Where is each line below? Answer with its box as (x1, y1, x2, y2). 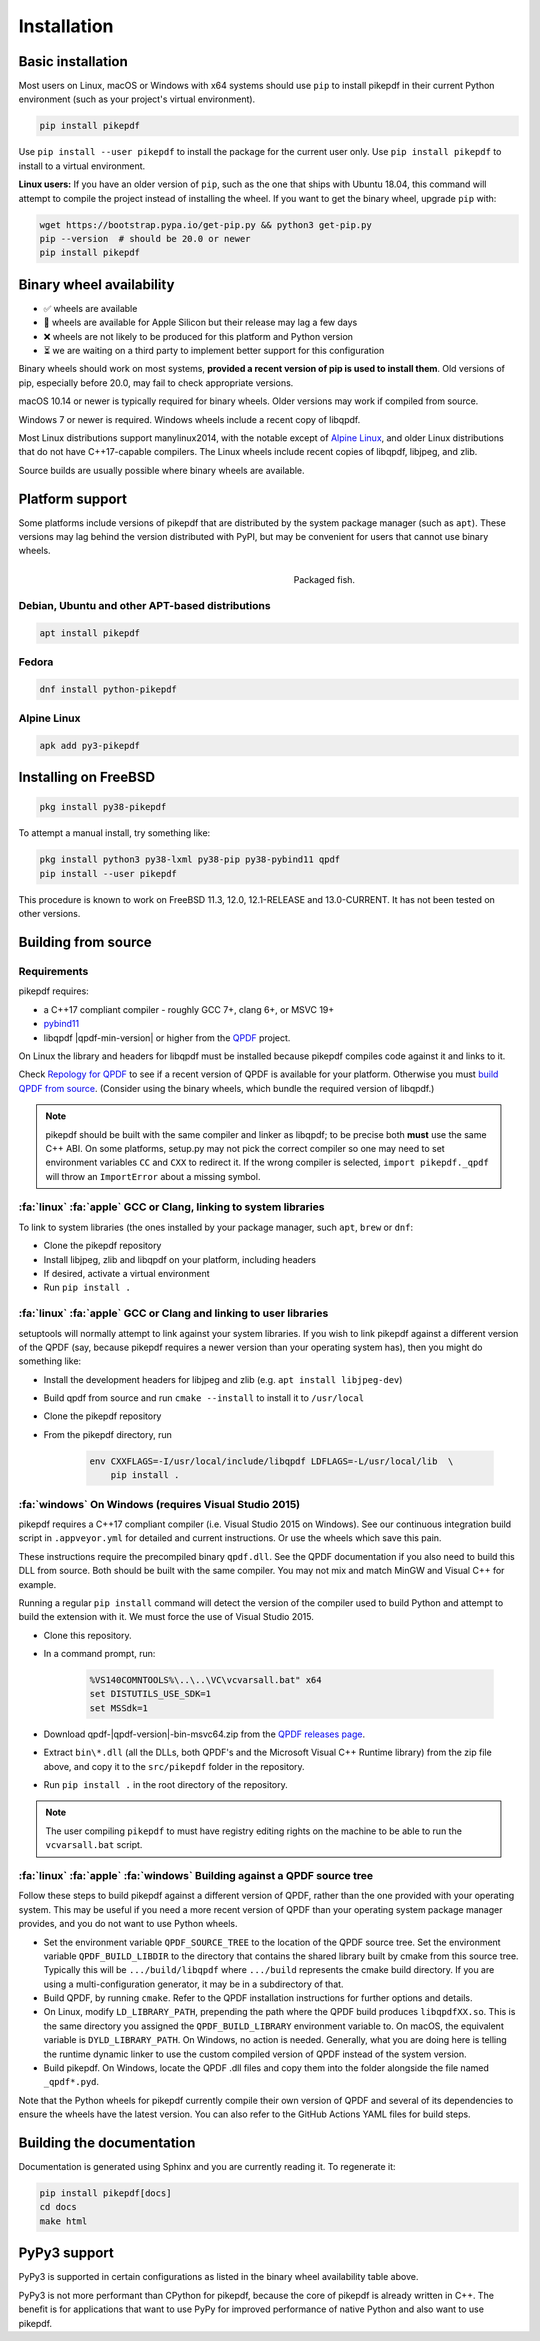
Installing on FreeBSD (18, 769, 155, 786)
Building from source (18, 934, 152, 951)
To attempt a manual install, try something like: (18, 827, 211, 839)
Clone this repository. (43, 1629, 132, 1641)
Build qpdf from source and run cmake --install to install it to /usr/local (43, 1392, 365, 1404)
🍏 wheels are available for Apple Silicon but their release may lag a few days (43, 316, 358, 329)
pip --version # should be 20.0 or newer (39, 233, 251, 244)
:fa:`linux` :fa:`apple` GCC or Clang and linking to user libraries (18, 1306, 329, 1320)
